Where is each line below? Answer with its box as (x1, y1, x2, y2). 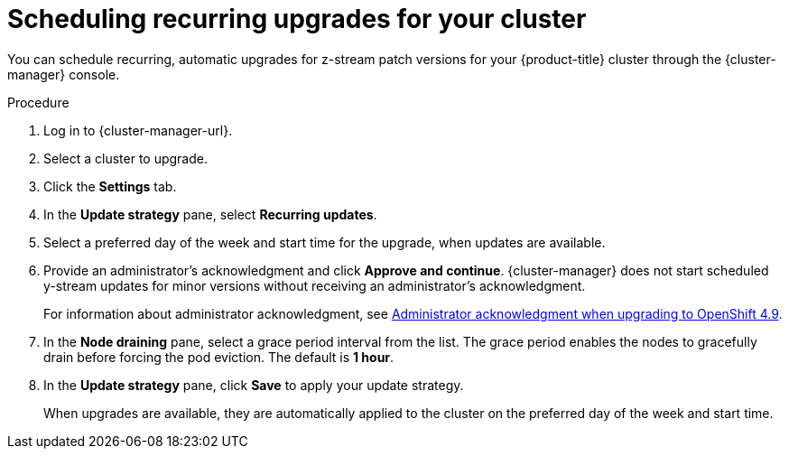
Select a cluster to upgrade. (43, 150, 208, 166)
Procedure (7, 94, 70, 110)
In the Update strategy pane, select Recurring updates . (43, 206, 377, 222)
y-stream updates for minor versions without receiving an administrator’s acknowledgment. (43, 277, 586, 293)
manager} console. (7, 66, 120, 82)
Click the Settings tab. (43, 178, 177, 194)
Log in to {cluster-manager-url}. (43, 122, 233, 138)
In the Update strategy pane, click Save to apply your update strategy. (43, 377, 464, 393)
